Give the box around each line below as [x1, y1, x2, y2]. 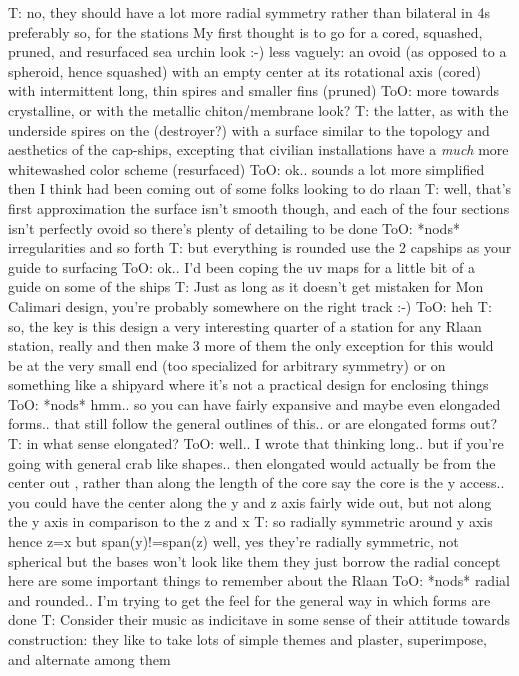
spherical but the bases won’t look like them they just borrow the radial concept [8, 550, 501, 571]
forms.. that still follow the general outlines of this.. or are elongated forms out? [8, 413, 498, 434]
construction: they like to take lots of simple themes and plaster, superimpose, [8, 629, 487, 649]
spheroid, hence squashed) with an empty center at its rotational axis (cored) [8, 60, 482, 81]
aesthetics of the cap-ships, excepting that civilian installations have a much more [8, 139, 509, 160]
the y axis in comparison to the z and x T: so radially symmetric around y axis [8, 511, 493, 532]
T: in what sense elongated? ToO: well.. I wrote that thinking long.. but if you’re [8, 433, 504, 454]
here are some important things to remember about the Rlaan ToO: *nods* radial [8, 570, 510, 591]
